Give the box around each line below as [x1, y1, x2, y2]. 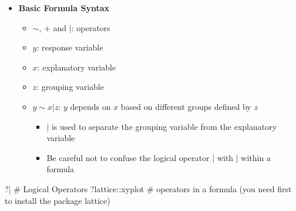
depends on [70, 100, 111, 112]
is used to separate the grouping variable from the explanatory [51, 120, 277, 132]
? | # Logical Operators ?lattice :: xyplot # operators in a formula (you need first [5, 182, 292, 195]
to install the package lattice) [5, 194, 110, 206]
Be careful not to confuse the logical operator [46, 151, 210, 163]
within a [241, 151, 271, 163]
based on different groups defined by [120, 100, 251, 112]
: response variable [36, 41, 103, 53]
